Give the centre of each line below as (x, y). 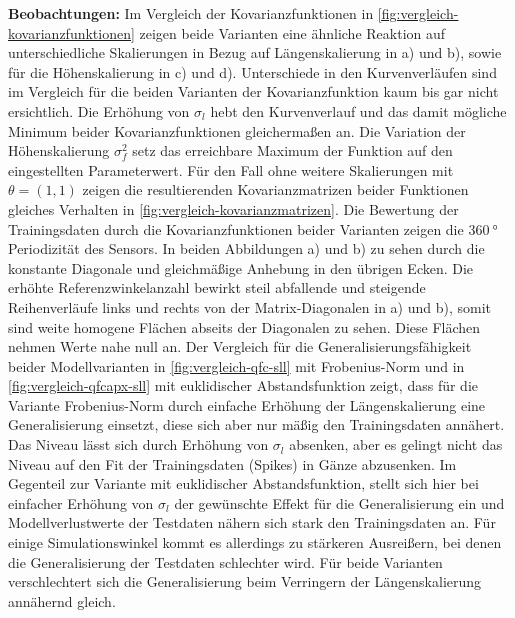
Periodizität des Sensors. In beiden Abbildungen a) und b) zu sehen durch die (246, 248)
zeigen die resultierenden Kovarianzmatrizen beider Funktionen (275, 189)
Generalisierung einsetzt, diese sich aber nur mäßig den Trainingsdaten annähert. (256, 424)
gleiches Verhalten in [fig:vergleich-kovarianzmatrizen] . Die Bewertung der (233, 208)
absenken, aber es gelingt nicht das (396, 444)
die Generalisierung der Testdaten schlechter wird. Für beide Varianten (225, 561)
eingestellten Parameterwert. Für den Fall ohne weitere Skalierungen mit (231, 169)
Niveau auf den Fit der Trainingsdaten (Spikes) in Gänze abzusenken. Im (232, 463)
